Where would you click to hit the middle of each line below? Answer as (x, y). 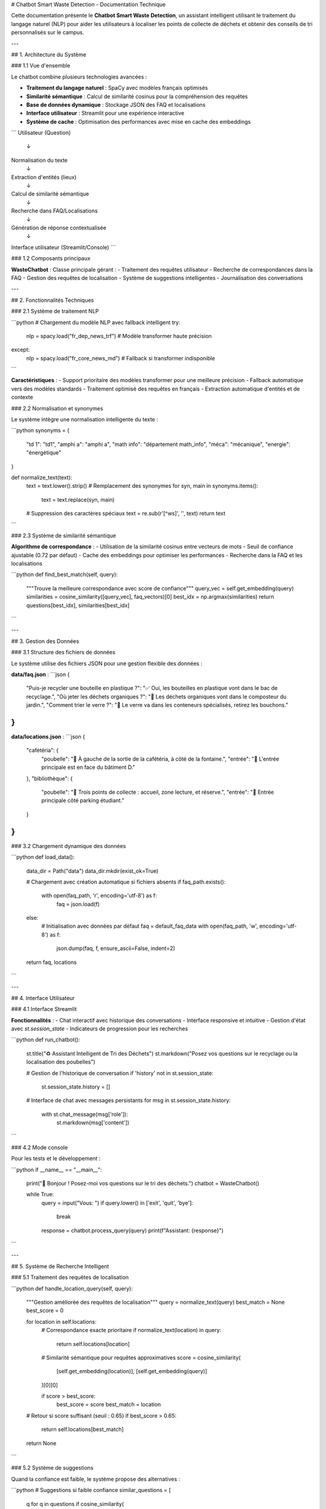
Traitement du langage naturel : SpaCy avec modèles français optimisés (117, 88)
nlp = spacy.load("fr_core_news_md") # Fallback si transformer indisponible (121, 358)
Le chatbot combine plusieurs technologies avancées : (79, 77)
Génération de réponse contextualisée (59, 228)
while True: (40, 1195)
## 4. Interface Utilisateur (43, 998)
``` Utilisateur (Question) (41, 133)
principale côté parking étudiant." (83, 800)
